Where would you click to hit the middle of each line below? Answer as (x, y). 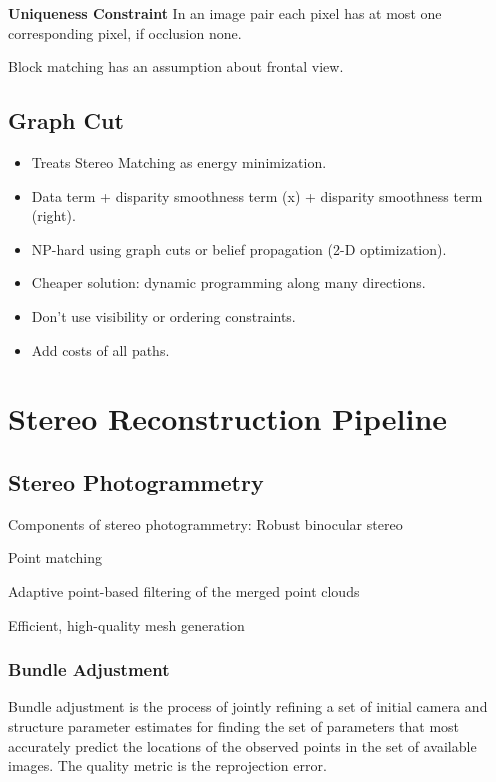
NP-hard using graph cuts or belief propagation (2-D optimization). (239, 248)
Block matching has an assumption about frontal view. (176, 66)
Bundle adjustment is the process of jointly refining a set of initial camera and (248, 706)
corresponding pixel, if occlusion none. (125, 32)
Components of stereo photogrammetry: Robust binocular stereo (205, 523)
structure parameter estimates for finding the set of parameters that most (234, 725)
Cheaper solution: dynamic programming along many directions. (228, 282)
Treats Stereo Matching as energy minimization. (179, 161)
